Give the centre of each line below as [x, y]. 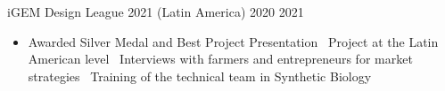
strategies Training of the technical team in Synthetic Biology [200, 76]
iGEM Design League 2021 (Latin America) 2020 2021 [156, 11]
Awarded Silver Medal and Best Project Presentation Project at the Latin [233, 41]
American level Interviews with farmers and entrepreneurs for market [220, 59]
